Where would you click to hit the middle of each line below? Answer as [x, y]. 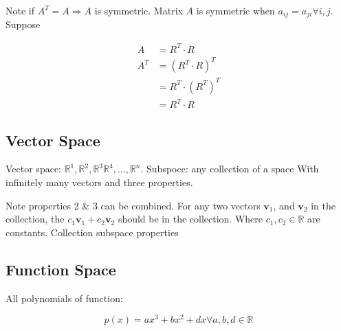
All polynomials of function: [64, 298]
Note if [20, 10]
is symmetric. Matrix [139, 10]
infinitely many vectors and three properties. [99, 182]
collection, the [35, 219]
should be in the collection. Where [190, 219]
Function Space [61, 269]
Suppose [23, 24]
